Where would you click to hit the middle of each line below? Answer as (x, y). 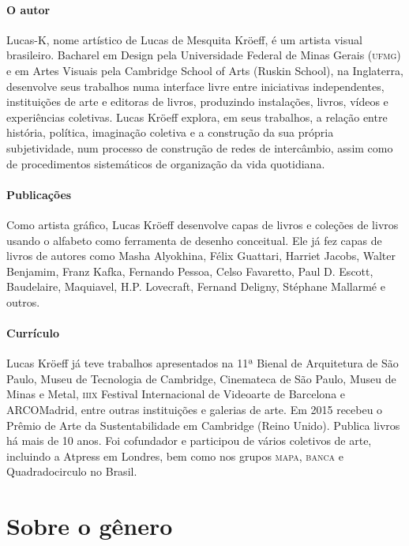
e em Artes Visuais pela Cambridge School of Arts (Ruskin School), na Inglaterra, (205, 70)
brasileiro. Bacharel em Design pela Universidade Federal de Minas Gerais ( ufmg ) (204, 55)
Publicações (39, 194)
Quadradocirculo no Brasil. (72, 471)
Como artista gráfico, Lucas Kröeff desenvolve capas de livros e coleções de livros (203, 224)
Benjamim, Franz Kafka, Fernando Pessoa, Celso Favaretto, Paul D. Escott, (190, 271)
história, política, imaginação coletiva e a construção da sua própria (170, 132)
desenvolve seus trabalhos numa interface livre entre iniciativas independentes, (195, 86)
